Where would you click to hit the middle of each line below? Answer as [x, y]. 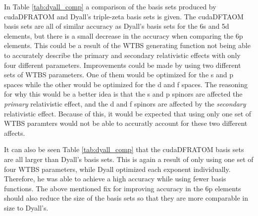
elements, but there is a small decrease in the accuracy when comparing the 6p [124, 35]
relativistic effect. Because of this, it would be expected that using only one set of [128, 113]
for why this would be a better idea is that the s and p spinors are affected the [123, 94]
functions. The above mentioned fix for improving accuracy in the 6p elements [123, 188]
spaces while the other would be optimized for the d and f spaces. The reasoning [126, 84]
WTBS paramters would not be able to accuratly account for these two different [126, 123]
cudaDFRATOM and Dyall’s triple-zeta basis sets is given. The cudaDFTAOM [124, 16]
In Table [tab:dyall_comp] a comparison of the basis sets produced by [110, 6]
